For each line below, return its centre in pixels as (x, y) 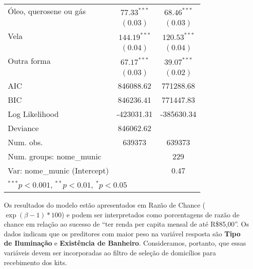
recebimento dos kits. (36, 262)
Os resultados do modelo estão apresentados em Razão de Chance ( (105, 205)
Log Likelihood (33, 114)
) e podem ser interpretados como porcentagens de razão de (151, 214)
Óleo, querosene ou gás (47, 11)
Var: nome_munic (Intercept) (58, 170)
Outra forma (29, 61)
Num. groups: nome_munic (55, 156)
